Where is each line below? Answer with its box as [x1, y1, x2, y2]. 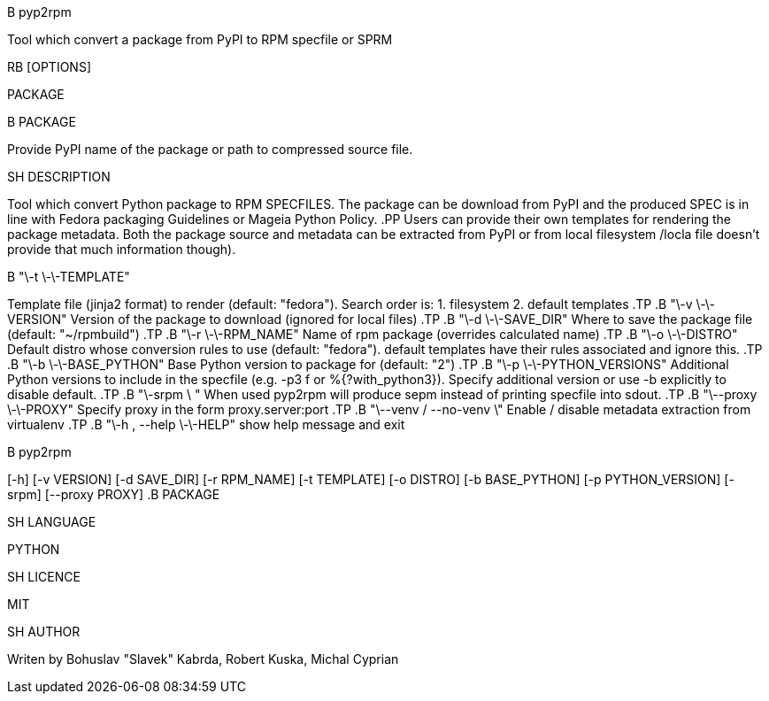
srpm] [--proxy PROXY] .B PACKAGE [7, 487, 220, 502]
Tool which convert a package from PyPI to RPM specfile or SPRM [7, 32, 393, 47]
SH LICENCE [7, 569, 81, 584]
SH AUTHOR [7, 624, 81, 639]
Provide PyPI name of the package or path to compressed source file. [7, 142, 413, 157]
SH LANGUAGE [7, 514, 96, 529]
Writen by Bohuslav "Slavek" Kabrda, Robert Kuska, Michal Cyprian [7, 651, 399, 666]
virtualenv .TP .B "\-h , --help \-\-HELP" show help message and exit [7, 417, 405, 432]
